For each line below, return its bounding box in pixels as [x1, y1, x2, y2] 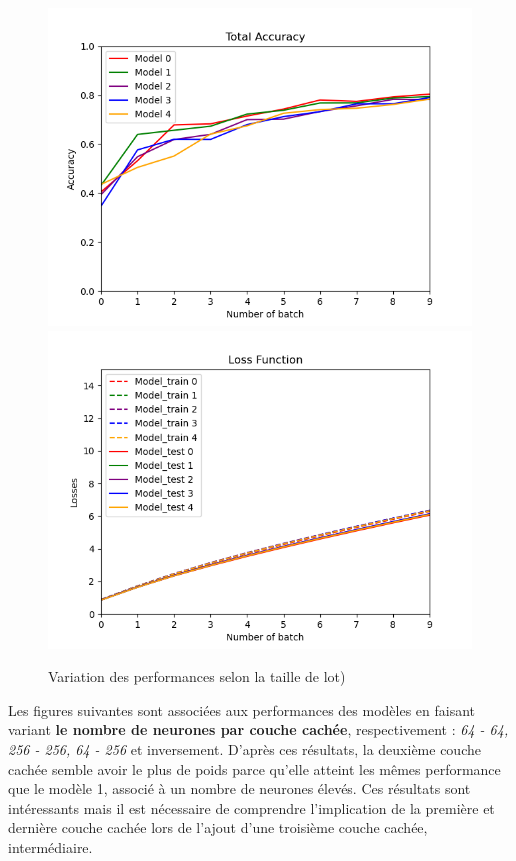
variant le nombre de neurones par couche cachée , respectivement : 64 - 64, [8, 719, 509, 740]
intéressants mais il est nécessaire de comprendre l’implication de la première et [8, 797, 495, 818]
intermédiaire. [8, 836, 93, 857]
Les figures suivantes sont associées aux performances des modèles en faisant [8, 699, 476, 720]
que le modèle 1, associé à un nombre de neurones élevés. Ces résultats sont [8, 778, 471, 799]
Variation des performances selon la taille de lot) [48, 666, 346, 687]
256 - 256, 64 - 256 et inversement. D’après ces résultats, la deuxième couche [8, 738, 481, 759]
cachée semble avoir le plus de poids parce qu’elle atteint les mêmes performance [8, 758, 501, 779]
